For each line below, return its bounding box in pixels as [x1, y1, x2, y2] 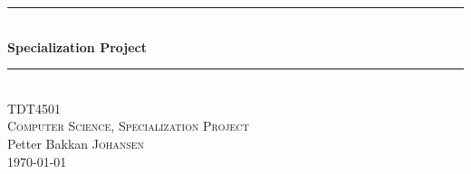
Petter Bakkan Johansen [7, 133, 145, 152]
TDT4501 [7, 98, 61, 117]
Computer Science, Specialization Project [7, 116, 249, 135]
